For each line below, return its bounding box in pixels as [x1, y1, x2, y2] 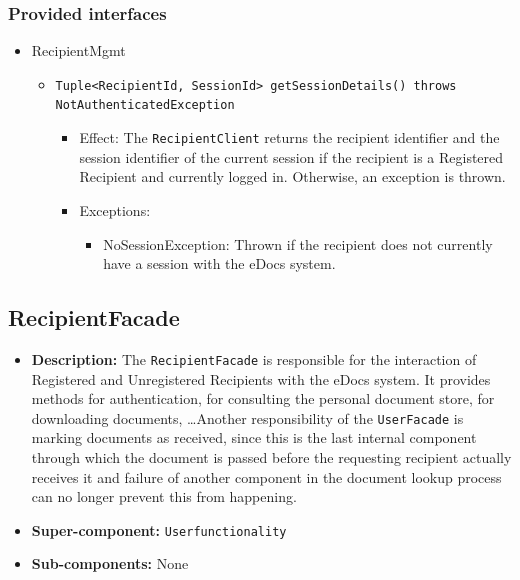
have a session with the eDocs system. [103, 253, 336, 274]
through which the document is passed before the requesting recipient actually [31, 447, 512, 468]
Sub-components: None [31, 553, 189, 574]
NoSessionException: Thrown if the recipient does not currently [103, 233, 493, 254]
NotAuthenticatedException [55, 98, 235, 113]
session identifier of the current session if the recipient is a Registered [79, 146, 504, 167]
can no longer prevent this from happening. [31, 486, 297, 507]
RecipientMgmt [31, 40, 126, 61]
